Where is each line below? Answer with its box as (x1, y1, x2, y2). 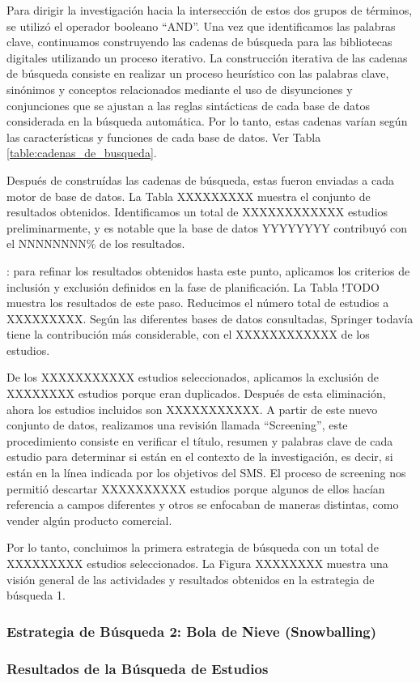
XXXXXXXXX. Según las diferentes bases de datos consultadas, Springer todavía (6, 309, 414, 327)
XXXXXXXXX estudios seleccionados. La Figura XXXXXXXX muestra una (6, 555, 388, 571)
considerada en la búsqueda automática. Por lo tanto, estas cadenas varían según (6, 113, 408, 130)
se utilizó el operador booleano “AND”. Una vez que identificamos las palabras (6, 17, 396, 34)
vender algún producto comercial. (6, 511, 172, 528)
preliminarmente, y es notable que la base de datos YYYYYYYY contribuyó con (6, 219, 407, 236)
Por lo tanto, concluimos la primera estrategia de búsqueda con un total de (6, 539, 379, 556)
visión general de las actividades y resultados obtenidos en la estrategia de (6, 570, 375, 587)
